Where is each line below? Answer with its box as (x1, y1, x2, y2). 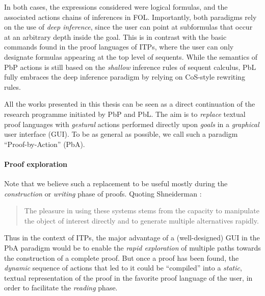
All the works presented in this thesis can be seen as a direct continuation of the (4, 98, 255, 109)
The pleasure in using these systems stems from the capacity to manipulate (24, 205, 259, 216)
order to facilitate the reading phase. (4, 282, 118, 293)
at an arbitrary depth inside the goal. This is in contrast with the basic (4, 31, 227, 42)
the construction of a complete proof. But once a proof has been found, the (4, 252, 239, 263)
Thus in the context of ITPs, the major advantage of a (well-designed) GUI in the (4, 232, 260, 243)
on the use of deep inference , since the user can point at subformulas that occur (4, 21, 253, 32)
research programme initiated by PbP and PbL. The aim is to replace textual (4, 108, 246, 119)
